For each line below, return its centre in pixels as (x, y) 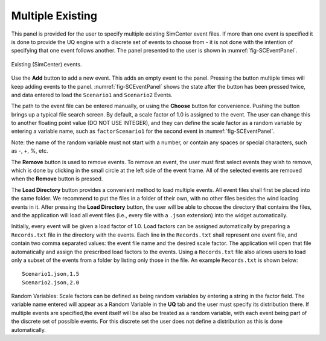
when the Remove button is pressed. (57, 179)
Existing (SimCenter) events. (46, 64)
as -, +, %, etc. (30, 151)
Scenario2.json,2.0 (51, 282)
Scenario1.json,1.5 (51, 274)
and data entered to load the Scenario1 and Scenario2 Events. (92, 95)
